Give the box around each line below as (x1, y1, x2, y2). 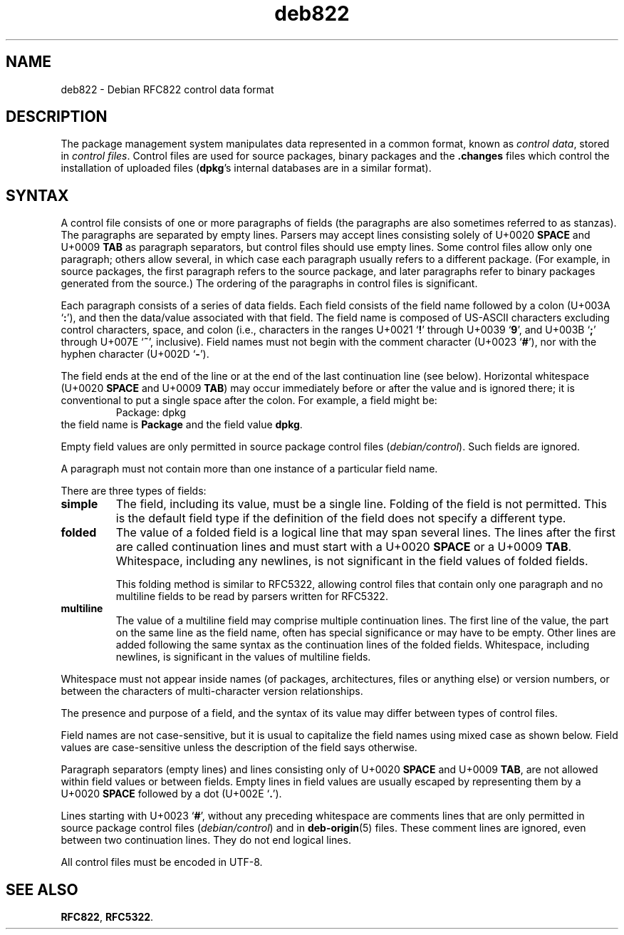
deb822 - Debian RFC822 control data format (61, 83, 274, 95)
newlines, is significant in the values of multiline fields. (115, 651, 371, 663)
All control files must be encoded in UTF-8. (61, 856, 263, 869)
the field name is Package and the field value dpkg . (61, 418, 303, 431)
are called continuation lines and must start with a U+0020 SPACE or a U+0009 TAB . (115, 539, 572, 554)
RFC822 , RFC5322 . (61, 911, 154, 924)
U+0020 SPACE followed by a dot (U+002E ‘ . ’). (61, 787, 282, 800)
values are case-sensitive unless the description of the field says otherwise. (61, 741, 417, 754)
